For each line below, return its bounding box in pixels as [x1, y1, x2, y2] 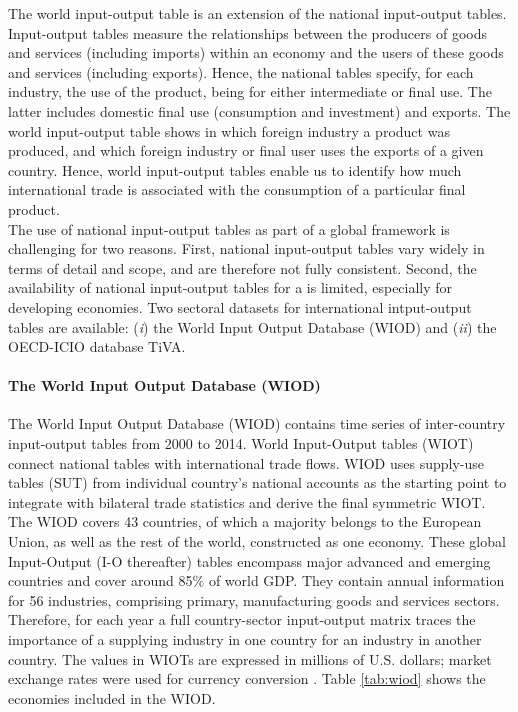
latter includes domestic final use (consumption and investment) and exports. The [8, 100, 511, 121]
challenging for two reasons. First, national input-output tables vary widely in [8, 238, 485, 259]
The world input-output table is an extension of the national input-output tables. [8, 3, 507, 23]
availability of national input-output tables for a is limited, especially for [8, 277, 453, 298]
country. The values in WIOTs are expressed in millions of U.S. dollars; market [8, 648, 492, 669]
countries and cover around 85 [8, 570, 193, 591]
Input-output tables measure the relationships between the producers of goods [8, 22, 487, 43]
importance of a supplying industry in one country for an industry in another [8, 629, 482, 650]
